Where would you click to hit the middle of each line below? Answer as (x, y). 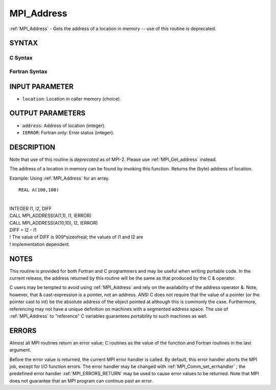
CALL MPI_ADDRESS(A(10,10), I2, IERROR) (54, 223)
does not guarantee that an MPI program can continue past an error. (81, 381)
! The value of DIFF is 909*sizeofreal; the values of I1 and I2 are (76, 237)
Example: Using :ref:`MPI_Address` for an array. (60, 178)
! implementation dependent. (40, 244)
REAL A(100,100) (39, 190)
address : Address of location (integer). (64, 126)
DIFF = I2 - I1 (23, 230)
